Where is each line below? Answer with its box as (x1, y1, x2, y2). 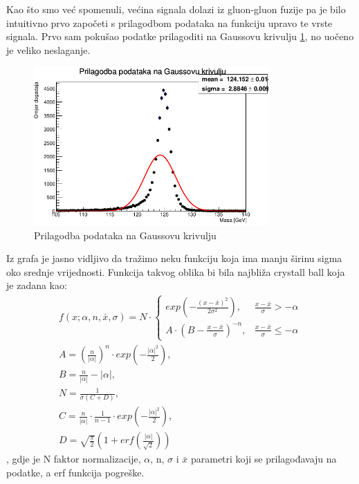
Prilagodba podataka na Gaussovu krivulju (34, 227, 217, 242)
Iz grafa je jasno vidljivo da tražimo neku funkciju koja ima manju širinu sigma (6, 251, 342, 266)
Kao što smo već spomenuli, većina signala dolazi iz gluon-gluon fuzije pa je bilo (6, 2, 346, 16)
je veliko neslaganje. (6, 42, 91, 57)
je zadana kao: (6, 278, 67, 292)
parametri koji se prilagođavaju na (190, 452, 337, 466)
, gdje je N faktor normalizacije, (6, 452, 141, 466)
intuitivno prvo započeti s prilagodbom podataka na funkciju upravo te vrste (6, 15, 333, 30)
